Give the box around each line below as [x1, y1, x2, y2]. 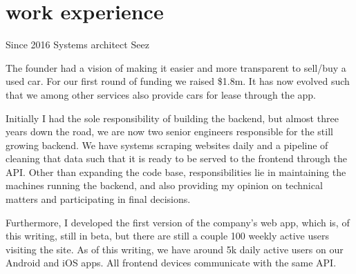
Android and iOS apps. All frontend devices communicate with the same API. [6, 255, 337, 270]
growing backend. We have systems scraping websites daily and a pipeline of [6, 137, 328, 152]
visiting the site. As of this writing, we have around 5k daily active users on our [6, 242, 344, 256]
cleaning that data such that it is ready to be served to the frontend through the [6, 151, 347, 166]
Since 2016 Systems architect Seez [6, 37, 149, 52]
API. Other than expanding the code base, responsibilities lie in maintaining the [6, 164, 346, 179]
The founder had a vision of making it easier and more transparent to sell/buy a [6, 60, 346, 75]
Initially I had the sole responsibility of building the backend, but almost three [6, 110, 339, 125]
